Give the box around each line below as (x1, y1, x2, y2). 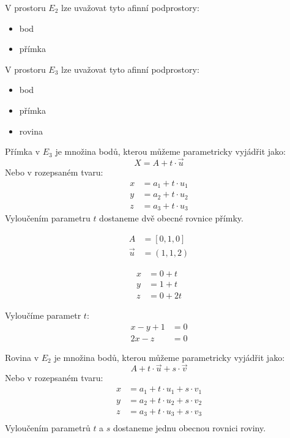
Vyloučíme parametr (5, 308, 81, 321)
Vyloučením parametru (5, 212, 91, 225)
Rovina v (5, 351, 39, 363)
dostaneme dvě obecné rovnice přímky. (99, 212, 244, 225)
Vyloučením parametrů (5, 421, 91, 434)
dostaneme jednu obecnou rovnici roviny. (113, 421, 266, 434)
